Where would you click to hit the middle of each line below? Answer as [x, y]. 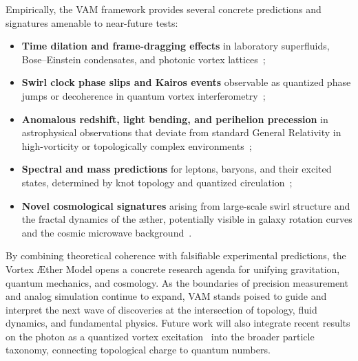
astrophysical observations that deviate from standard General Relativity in [181, 132]
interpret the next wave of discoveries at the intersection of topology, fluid [161, 309]
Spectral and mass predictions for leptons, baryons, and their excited [177, 169]
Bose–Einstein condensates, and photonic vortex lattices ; [144, 59]
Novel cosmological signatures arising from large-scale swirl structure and [186, 205]
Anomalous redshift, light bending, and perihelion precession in [175, 119]
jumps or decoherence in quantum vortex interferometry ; [144, 95]
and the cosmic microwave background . [107, 232]
